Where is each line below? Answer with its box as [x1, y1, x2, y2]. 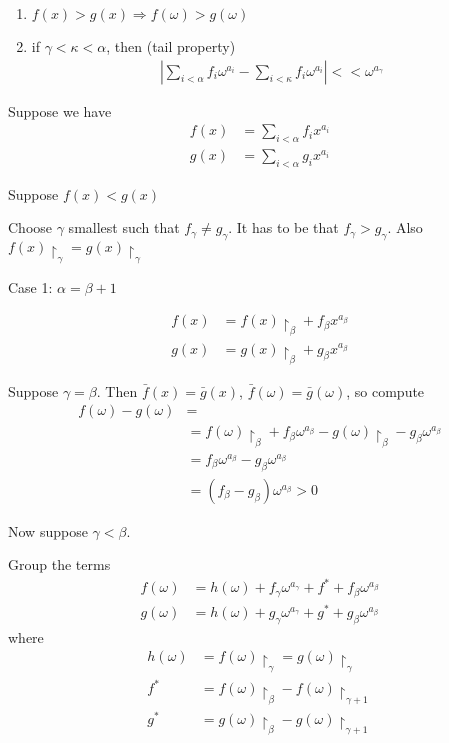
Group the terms [8, 554, 111, 575]
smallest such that [68, 217, 180, 238]
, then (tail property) [106, 36, 236, 56]
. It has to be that [228, 217, 339, 238]
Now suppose [8, 520, 88, 541]
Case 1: [8, 276, 53, 297]
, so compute [346, 380, 425, 401]
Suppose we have [8, 100, 112, 121]
